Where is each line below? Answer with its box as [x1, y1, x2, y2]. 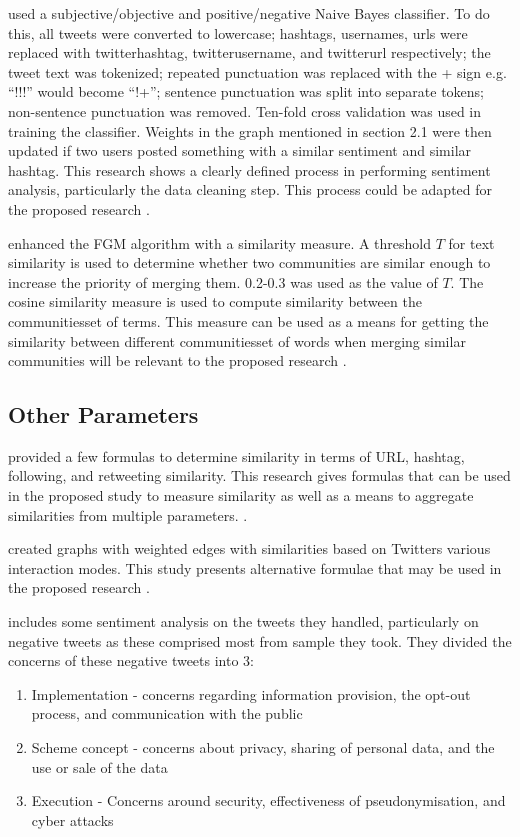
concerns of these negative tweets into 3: [8, 650, 254, 671]
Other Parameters [8, 399, 199, 430]
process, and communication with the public [31, 703, 303, 724]
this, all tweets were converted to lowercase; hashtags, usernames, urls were [8, 22, 468, 43]
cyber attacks [31, 809, 114, 830]
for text [448, 232, 495, 253]
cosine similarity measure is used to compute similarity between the [8, 291, 422, 312]
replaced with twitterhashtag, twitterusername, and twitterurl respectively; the [8, 42, 491, 63]
